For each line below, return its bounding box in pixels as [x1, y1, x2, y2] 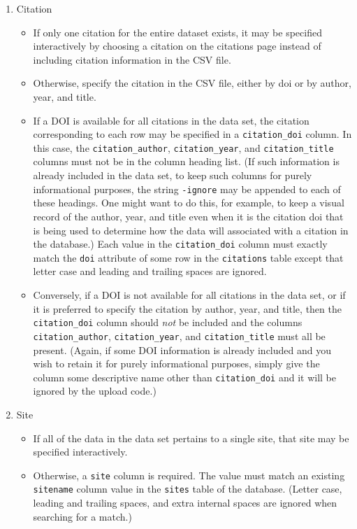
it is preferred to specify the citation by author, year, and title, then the [33, 301, 342, 316]
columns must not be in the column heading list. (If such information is [33, 154, 340, 169]
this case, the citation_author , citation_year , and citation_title [33, 140, 334, 155]
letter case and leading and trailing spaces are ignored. [33, 264, 267, 278]
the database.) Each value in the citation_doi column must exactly [33, 237, 328, 251]
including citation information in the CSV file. [33, 52, 231, 66]
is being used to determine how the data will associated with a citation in [33, 223, 349, 237]
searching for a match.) [33, 509, 132, 523]
